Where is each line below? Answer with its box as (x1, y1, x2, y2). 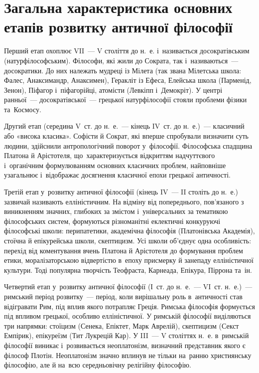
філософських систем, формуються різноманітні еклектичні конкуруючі (4, 215, 221, 226)
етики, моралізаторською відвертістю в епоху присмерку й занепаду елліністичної (4, 255, 254, 265)
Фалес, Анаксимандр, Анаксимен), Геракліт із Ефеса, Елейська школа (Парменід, (4, 75, 252, 85)
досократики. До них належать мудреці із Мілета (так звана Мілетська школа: (4, 65, 242, 75)
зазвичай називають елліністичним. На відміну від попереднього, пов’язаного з (4, 196, 244, 206)
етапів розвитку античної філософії (4, 16, 233, 37)
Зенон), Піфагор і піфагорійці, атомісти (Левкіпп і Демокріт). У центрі (4, 84, 223, 95)
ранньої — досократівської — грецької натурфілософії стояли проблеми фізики (4, 94, 247, 105)
